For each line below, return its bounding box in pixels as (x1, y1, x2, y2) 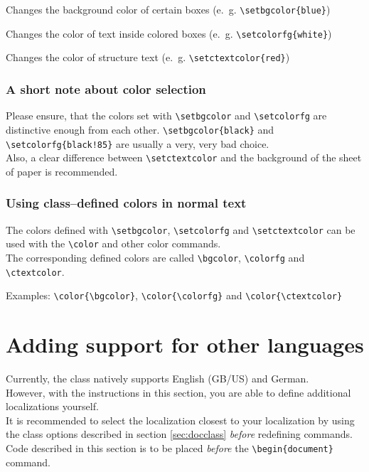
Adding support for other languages (6, 330, 364, 359)
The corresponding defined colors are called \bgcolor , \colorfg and (6, 250, 305, 264)
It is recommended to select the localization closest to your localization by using (6, 412, 355, 427)
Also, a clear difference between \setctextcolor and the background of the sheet (6, 150, 362, 165)
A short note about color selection (6, 80, 206, 97)
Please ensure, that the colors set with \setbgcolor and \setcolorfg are (6, 108, 327, 123)
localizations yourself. (6, 399, 99, 414)
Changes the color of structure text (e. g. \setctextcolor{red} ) (6, 50, 290, 65)
